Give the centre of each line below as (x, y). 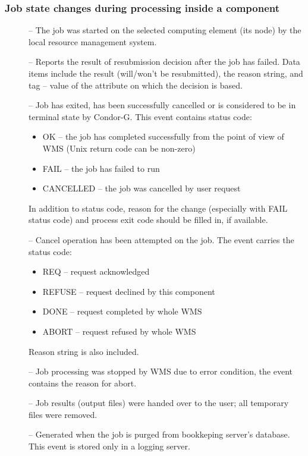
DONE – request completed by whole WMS (122, 311)
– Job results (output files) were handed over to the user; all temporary (159, 403)
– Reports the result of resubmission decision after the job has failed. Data (164, 62)
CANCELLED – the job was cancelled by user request (142, 188)
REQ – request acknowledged (96, 271)
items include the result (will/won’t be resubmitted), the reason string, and (166, 73)
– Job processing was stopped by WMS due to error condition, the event (161, 371)
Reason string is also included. (84, 351)
